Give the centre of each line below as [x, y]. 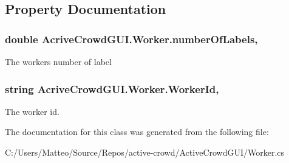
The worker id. [32, 111]
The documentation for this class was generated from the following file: [137, 132]
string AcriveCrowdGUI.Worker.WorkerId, [112, 88]
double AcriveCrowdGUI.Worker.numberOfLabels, [131, 39]
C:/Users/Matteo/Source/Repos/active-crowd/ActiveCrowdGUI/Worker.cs [145, 152]
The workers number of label [58, 61]
